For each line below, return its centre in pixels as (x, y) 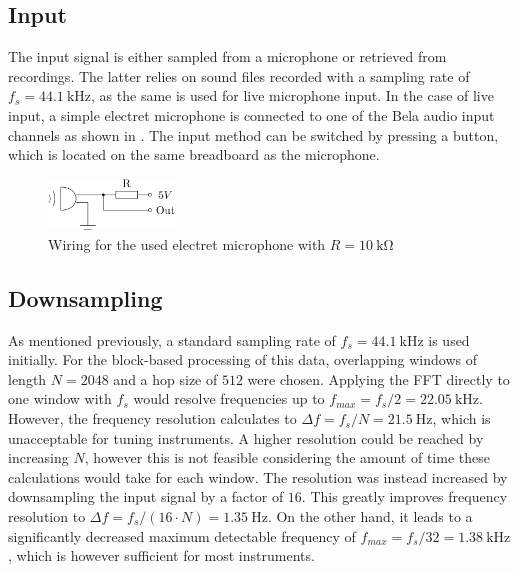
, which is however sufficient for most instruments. (161, 555)
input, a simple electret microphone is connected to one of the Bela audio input (251, 114)
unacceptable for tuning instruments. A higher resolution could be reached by (246, 437)
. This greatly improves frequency (404, 496)
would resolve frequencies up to (229, 398)
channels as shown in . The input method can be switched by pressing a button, (253, 134)
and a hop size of (165, 378)
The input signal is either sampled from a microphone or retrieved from (227, 56)
